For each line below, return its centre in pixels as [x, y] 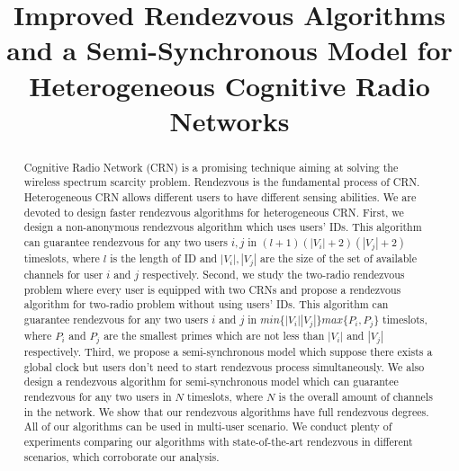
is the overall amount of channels [355, 397]
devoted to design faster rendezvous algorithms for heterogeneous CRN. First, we [214, 212]
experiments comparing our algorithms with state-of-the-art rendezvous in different [218, 442]
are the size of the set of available [338, 258]
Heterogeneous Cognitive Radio [229, 85]
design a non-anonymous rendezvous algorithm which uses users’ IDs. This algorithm [223, 227]
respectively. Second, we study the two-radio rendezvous [274, 275]
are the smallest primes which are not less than [214, 336]
